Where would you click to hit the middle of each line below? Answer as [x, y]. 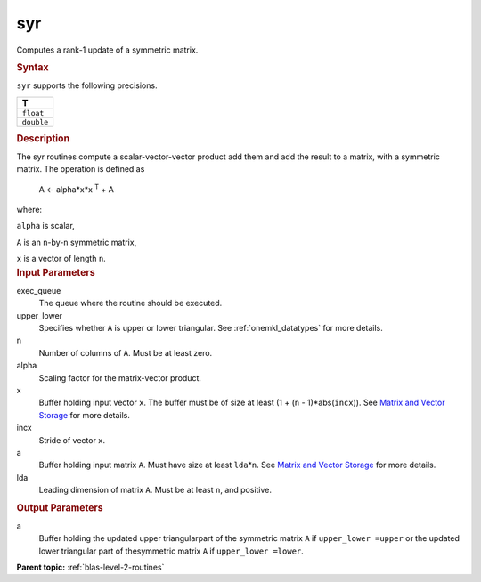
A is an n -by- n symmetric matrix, [77, 242]
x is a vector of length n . [61, 259]
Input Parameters [56, 272]
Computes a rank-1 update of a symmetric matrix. [107, 50]
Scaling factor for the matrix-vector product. [120, 377]
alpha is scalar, [45, 226]
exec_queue [39, 290]
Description [43, 138]
